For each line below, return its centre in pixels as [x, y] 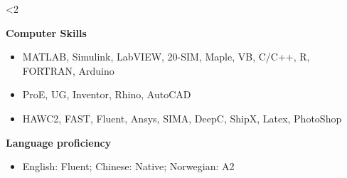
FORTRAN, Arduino [68, 70]
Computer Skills [46, 32]
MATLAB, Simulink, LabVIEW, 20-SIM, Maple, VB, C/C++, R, [166, 57]
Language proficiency [59, 142]
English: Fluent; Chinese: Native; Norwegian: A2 [128, 166]
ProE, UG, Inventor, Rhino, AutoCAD [107, 94]
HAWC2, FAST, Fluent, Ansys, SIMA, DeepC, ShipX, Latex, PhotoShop [182, 118]
